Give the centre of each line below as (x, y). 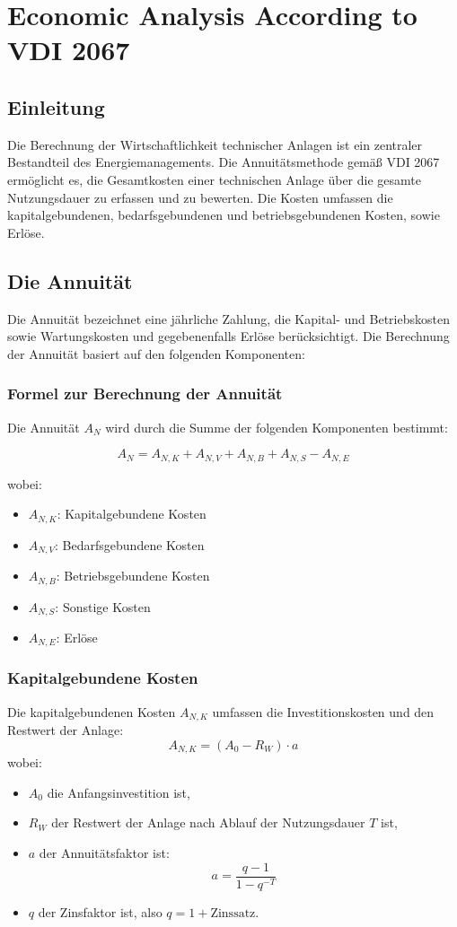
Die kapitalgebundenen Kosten (92, 711)
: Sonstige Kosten (103, 606)
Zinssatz (233, 913)
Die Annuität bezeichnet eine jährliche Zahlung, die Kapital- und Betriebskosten (228, 318)
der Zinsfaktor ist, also (100, 911)
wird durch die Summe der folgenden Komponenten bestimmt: (277, 427)
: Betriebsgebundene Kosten (133, 576)
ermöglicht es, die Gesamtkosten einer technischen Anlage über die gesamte (214, 179)
